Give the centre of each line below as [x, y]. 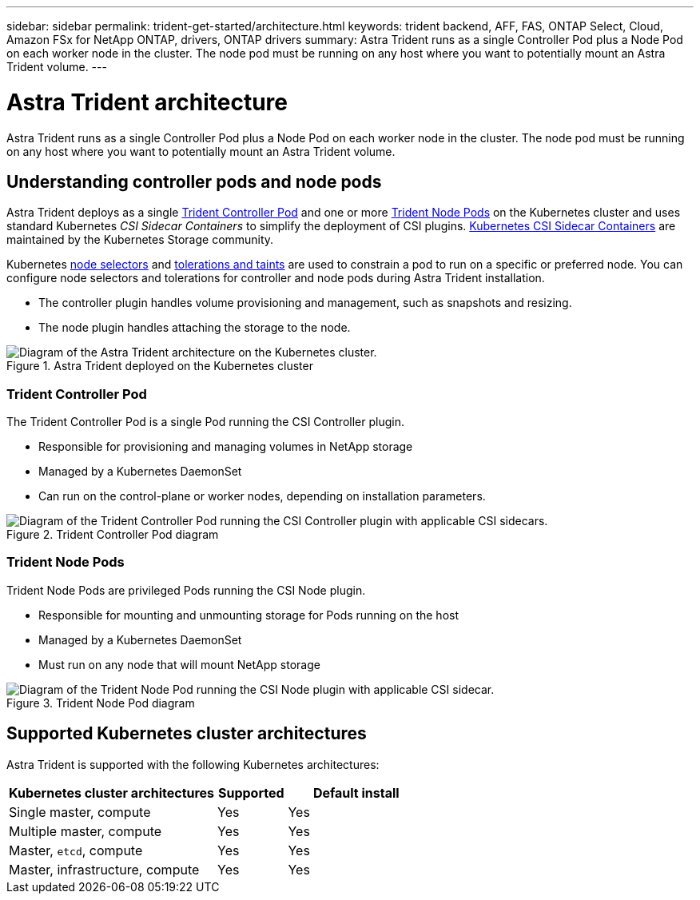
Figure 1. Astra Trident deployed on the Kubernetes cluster [160, 366]
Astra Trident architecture [147, 102]
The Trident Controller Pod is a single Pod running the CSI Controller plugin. [205, 422]
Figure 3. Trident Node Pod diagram [101, 703]
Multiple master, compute [86, 831]
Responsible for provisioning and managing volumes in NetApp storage [226, 447]
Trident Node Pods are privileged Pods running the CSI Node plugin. [186, 590]
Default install [356, 792]
